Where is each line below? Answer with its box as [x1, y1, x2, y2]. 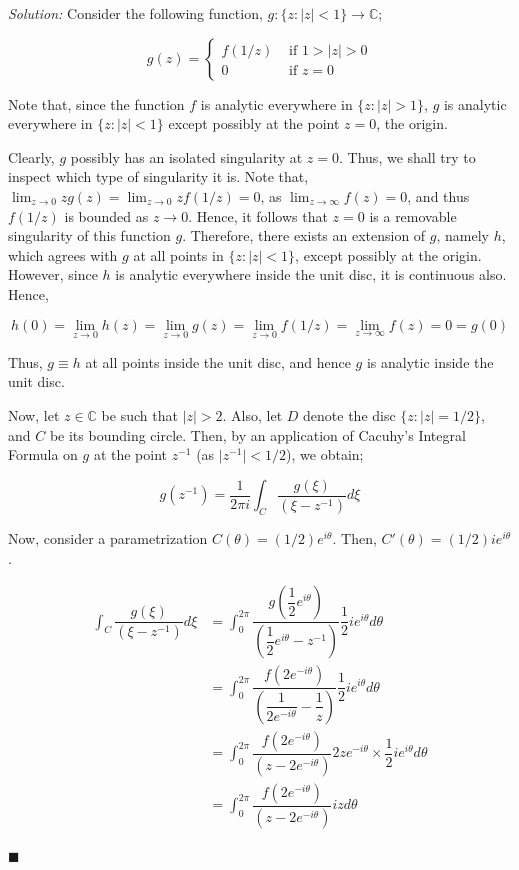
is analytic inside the [366, 351, 494, 372]
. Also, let [222, 404, 283, 425]
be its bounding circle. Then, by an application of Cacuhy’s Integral [49, 424, 466, 445]
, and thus [407, 185, 470, 206]
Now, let [8, 404, 60, 425]
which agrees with [8, 244, 118, 265]
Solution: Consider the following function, [8, 3, 263, 23]
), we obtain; [286, 444, 364, 465]
